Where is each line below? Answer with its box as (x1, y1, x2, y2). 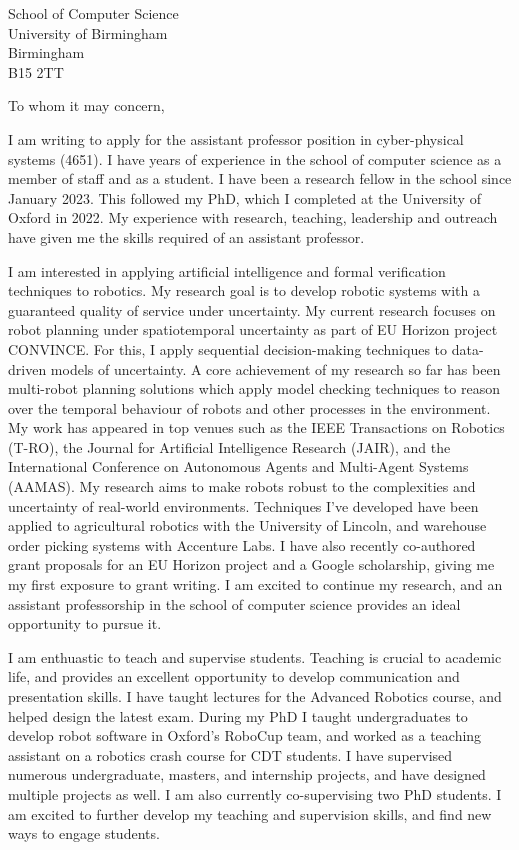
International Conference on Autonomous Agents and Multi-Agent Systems (8, 456, 469, 477)
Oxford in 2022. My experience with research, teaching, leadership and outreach (8, 207, 498, 228)
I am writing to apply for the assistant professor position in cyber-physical (8, 128, 464, 149)
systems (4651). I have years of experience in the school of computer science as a (8, 148, 502, 169)
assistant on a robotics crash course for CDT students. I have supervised (8, 744, 453, 765)
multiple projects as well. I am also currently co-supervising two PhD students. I (8, 783, 502, 804)
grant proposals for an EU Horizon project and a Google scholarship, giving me (8, 554, 495, 575)
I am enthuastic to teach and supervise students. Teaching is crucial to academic (8, 646, 502, 667)
